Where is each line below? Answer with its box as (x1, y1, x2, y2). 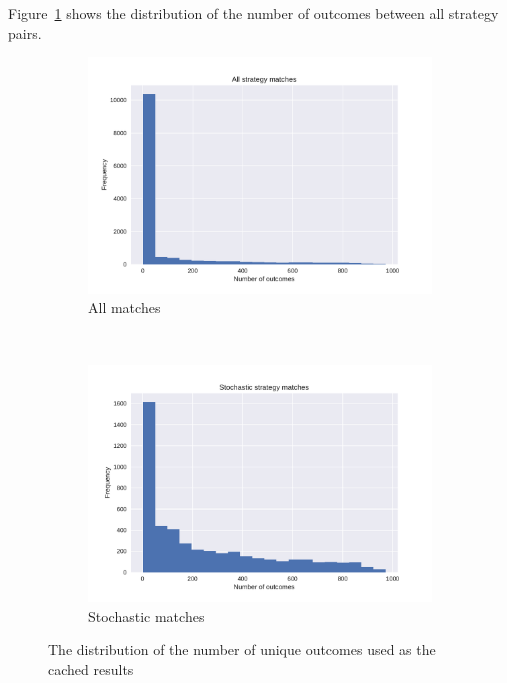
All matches (88, 297, 161, 318)
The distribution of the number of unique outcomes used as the (48, 639, 436, 660)
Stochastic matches (88, 605, 205, 626)
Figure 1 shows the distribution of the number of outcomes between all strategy (8, 3, 499, 23)
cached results (48, 658, 134, 679)
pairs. (8, 22, 42, 43)
